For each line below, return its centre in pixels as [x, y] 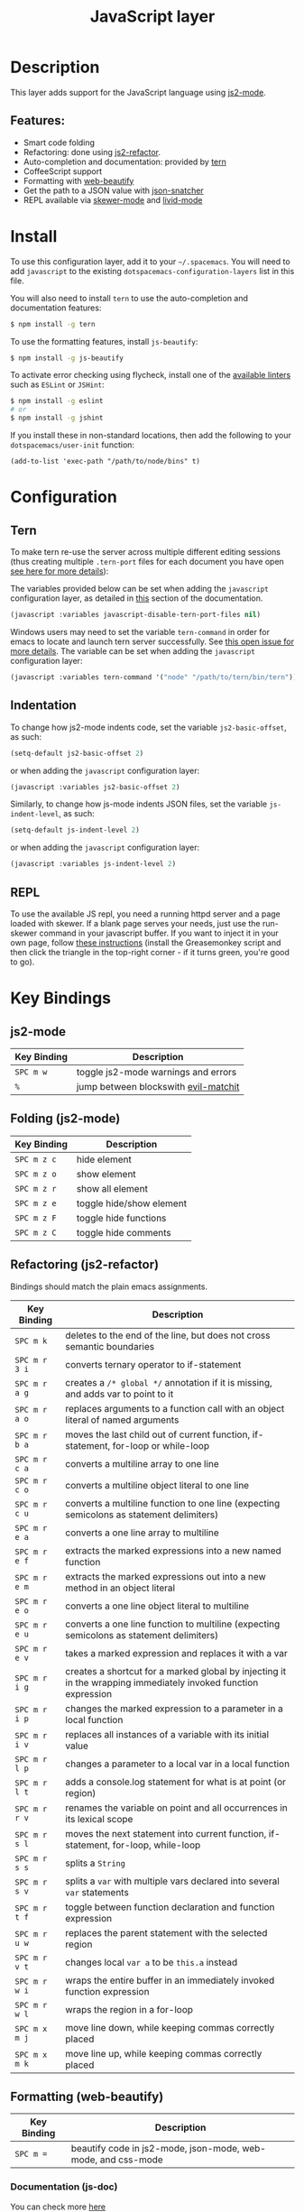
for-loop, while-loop [157, 1845]
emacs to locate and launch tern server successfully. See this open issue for [152, 641]
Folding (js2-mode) [65, 1119]
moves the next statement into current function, [166, 1833]
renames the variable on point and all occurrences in [176, 1808]
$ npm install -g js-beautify [67, 358]
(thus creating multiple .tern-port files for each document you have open [147, 562]
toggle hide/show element [132, 1203]
